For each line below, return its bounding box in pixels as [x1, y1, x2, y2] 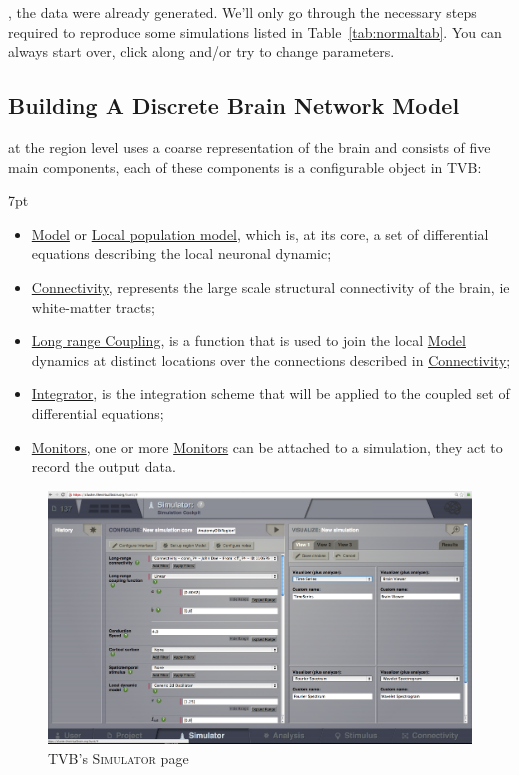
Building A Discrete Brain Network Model [8, 90, 460, 121]
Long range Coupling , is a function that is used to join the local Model [31, 330, 466, 351]
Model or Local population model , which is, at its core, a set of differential [31, 223, 489, 244]
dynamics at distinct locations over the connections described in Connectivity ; [31, 349, 511, 370]
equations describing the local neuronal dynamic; [31, 243, 332, 264]
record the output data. [31, 456, 176, 477]
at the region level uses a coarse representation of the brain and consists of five [8, 136, 491, 157]
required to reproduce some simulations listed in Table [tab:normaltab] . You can [8, 21, 502, 42]
